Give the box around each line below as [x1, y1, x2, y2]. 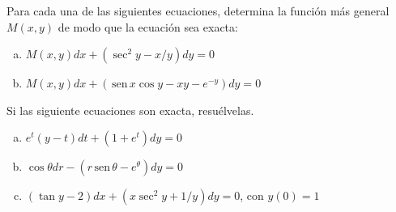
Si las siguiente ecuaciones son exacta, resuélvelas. [6, 101, 254, 118]
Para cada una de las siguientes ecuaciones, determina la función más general [6, 2, 390, 19]
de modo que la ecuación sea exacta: [57, 18, 238, 35]
